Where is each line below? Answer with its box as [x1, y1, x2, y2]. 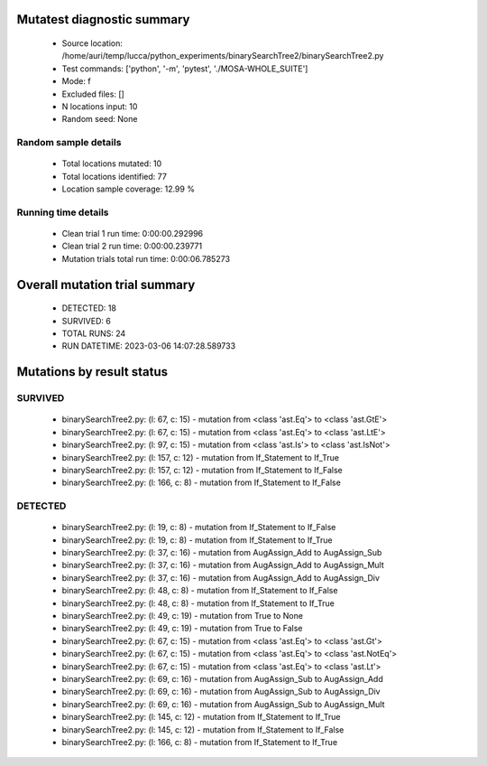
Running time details [16, 206, 109, 219]
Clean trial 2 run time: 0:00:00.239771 [61, 240, 203, 252]
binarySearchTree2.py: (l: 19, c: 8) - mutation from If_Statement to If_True [61, 534, 333, 546]
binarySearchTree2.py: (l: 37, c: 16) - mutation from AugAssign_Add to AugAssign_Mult [61, 560, 385, 571]
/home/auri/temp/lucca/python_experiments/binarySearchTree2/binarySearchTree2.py [61, 51, 384, 61]
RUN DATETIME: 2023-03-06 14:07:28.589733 [61, 341, 236, 351]
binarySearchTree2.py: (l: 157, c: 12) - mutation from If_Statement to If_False [61, 464, 343, 475]
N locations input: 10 [61, 100, 138, 112]
